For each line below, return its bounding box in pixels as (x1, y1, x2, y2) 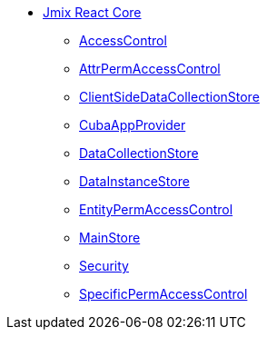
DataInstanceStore (79, 173, 190, 189)
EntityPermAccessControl (79, 202, 233, 217)
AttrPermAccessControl (79, 61, 221, 76)
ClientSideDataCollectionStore (79, 89, 260, 104)
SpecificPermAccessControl (79, 286, 248, 302)
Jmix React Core (43, 5, 142, 20)
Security (79, 258, 129, 273)
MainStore (79, 230, 141, 245)
